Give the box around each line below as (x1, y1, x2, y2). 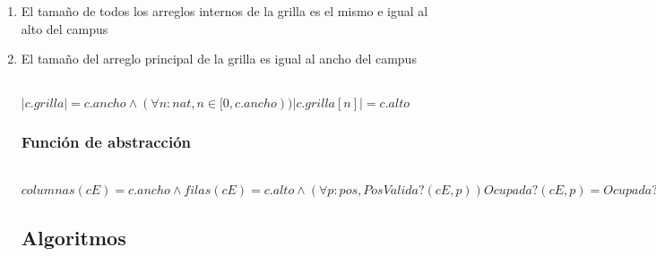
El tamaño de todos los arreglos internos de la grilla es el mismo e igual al (21, 2, 428, 20)
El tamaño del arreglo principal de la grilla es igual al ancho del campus (21, 49, 417, 68)
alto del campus (21, 19, 108, 38)
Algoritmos (21, 223, 126, 251)
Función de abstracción (21, 131, 192, 153)
